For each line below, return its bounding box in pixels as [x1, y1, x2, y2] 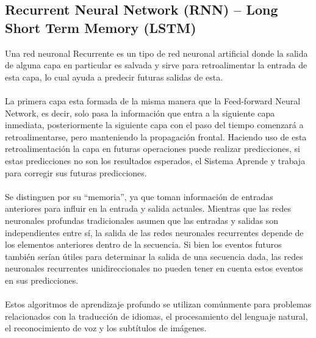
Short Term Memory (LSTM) [5, 18, 196, 37]
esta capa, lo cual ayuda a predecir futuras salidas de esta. [5, 70, 223, 83]
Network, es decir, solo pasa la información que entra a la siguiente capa [5, 106, 275, 119]
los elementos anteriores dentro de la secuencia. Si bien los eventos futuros [5, 238, 282, 251]
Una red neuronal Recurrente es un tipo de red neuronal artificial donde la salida [5, 46, 308, 59]
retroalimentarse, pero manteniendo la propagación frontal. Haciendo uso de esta [5, 130, 307, 143]
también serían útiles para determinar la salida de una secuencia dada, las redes [5, 250, 303, 262]
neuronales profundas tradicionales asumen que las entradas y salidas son [5, 214, 279, 226]
